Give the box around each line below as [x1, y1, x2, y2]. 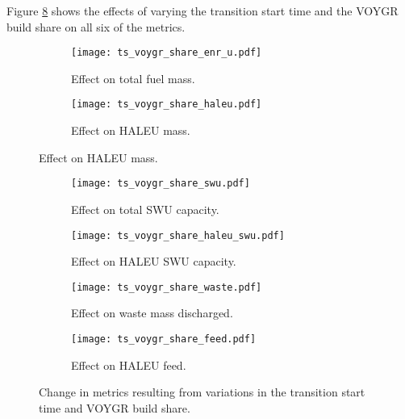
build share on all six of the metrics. [6, 18, 186, 35]
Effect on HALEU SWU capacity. [71, 253, 236, 270]
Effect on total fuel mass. [71, 69, 195, 86]
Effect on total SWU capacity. [71, 200, 219, 217]
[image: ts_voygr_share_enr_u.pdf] [71, 47, 262, 59]
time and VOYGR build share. [39, 399, 190, 416]
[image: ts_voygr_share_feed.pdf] [71, 333, 257, 346]
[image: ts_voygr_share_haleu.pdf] [71, 98, 262, 111]
